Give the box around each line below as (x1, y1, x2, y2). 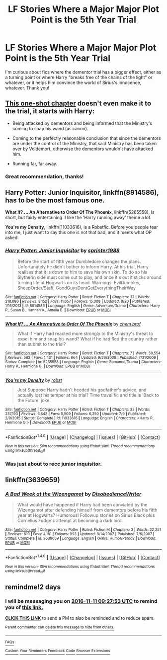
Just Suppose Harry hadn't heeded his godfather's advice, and (17, 387, 147, 393)
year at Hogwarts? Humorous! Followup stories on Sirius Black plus (17, 512, 155, 518)
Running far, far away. (12, 161, 58, 166)
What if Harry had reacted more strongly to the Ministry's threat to (17, 330, 153, 336)
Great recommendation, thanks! (5, 173, 84, 180)
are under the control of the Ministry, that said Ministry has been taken (12, 140, 157, 146)
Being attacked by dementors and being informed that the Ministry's (12, 120, 153, 126)
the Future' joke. (17, 397, 51, 403)
